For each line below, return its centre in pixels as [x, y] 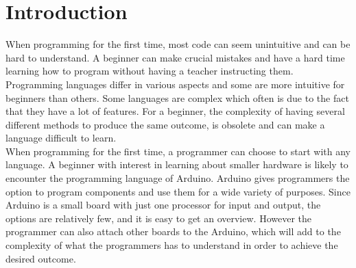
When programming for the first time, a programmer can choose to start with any [178, 151]
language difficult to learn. [61, 138]
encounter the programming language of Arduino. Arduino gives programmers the [178, 178]
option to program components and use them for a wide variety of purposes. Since [178, 191]
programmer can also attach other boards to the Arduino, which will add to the [173, 231]
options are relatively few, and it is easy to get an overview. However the [158, 218]
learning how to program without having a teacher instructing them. [150, 71]
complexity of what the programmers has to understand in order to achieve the [172, 245]
